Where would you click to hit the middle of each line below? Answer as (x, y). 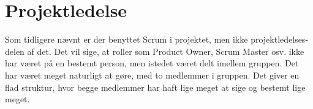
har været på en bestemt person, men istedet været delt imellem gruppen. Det (152, 63)
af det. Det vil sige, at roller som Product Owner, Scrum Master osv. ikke (166, 51)
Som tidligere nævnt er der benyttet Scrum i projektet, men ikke (126, 39)
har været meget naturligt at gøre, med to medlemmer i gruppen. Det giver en (152, 75)
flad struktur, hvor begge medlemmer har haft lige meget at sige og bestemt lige (155, 87)
